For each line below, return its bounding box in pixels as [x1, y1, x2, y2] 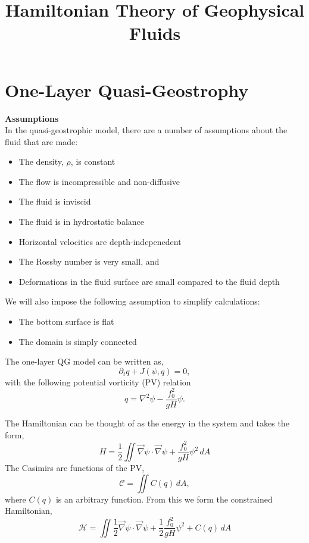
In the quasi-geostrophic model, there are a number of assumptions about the [5, 124, 288, 136]
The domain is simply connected [18, 335, 137, 347]
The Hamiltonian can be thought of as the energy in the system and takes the [5, 416, 289, 429]
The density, [18, 155, 64, 168]
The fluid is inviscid [18, 195, 91, 208]
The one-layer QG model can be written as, [5, 355, 164, 368]
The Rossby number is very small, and [18, 255, 160, 268]
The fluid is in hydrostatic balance [18, 215, 145, 228]
